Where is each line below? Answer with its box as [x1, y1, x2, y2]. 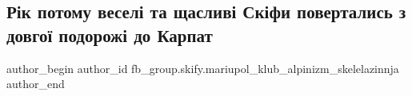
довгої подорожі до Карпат [6, 22, 213, 47]
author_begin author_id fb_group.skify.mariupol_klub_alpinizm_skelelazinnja [6, 60, 399, 76]
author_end [6, 75, 65, 92]
